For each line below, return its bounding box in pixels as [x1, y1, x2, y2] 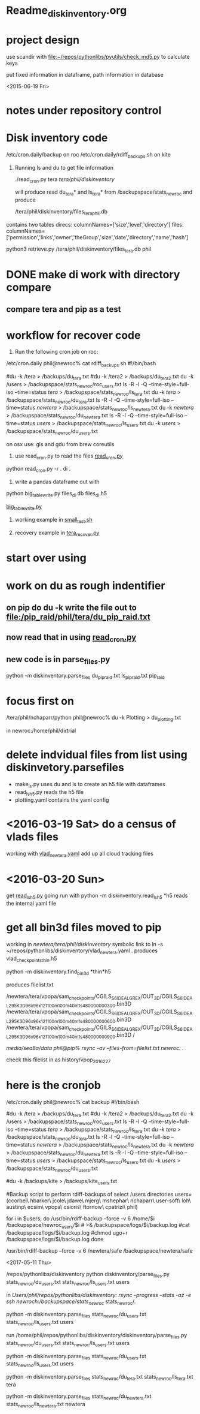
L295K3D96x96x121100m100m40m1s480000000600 [6, 1018, 116, 1024]
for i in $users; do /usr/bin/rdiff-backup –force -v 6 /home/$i [6, 1215, 155, 1222]
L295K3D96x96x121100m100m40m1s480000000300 [6, 1003, 116, 1009]
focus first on [6, 694, 75, 708]
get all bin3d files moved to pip [6, 921, 162, 934]
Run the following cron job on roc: [14, 348, 99, 356]
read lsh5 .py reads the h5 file [14, 788, 84, 797]
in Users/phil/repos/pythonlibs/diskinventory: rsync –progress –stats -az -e [6, 1291, 192, 1298]
